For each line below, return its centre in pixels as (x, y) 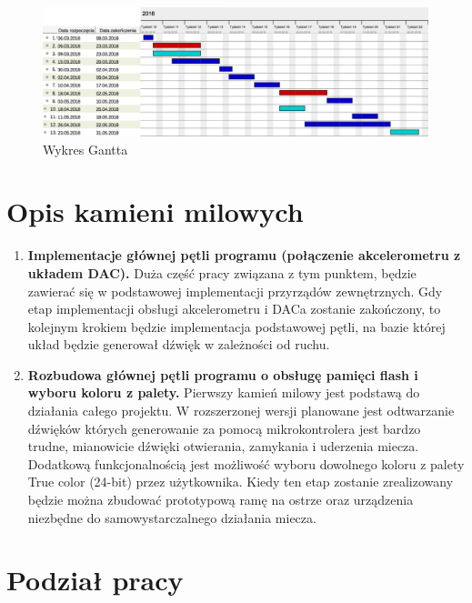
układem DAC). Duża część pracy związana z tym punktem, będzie (222, 272)
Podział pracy (95, 580)
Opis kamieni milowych (155, 211)
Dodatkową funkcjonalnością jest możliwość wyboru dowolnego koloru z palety (246, 463)
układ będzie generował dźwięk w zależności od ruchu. (179, 344)
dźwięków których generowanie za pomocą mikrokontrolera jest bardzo (224, 428)
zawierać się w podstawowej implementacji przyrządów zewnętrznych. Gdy (235, 291)
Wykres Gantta (85, 149)
